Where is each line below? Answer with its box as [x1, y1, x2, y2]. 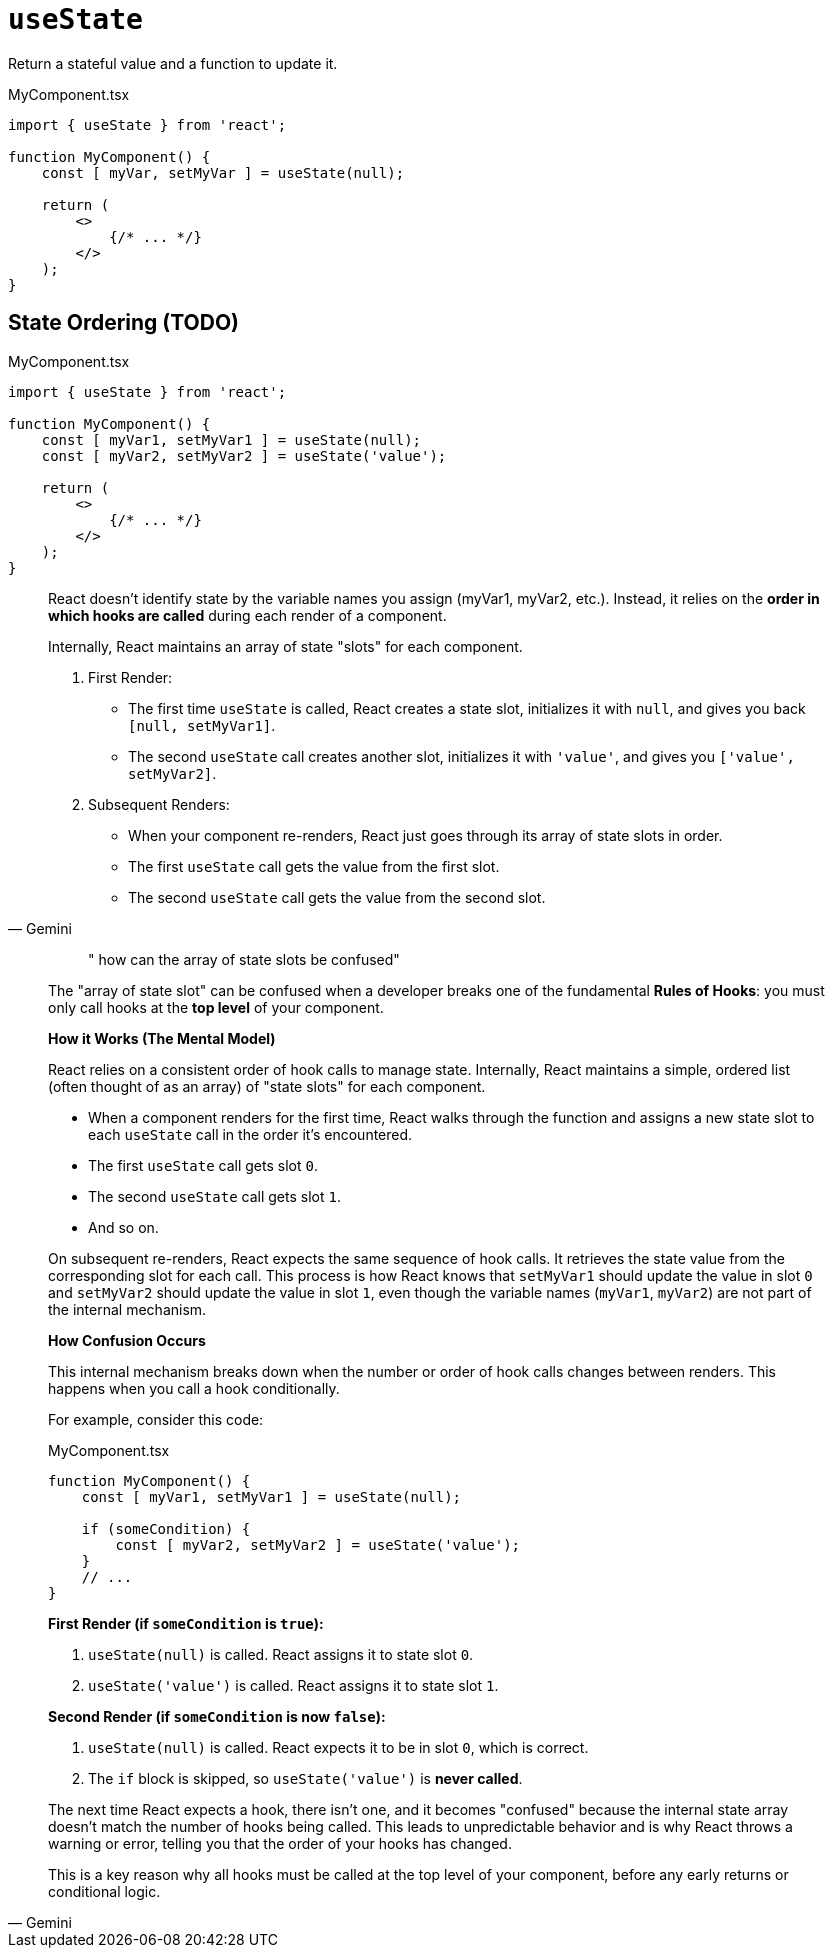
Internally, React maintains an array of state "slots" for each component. [48, 637, 523, 655]
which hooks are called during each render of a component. [48, 606, 447, 624]
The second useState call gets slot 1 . [88, 1187, 341, 1205]
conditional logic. [48, 1882, 161, 1900]
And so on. [88, 1218, 159, 1236]
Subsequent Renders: [88, 795, 230, 813]
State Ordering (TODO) [8, 310, 240, 336]
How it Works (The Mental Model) [48, 1029, 276, 1047]
